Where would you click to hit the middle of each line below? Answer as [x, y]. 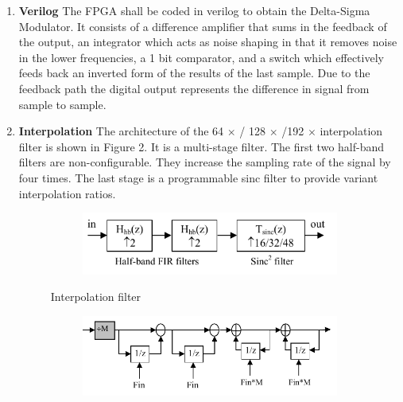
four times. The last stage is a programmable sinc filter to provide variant [198, 177]
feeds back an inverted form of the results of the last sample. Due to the [194, 73]
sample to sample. [62, 104]
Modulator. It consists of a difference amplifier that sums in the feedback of [203, 26]
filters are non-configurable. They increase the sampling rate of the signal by [205, 162]
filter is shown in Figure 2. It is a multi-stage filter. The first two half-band [201, 146]
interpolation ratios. [67, 193]
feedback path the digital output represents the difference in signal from [194, 88]
